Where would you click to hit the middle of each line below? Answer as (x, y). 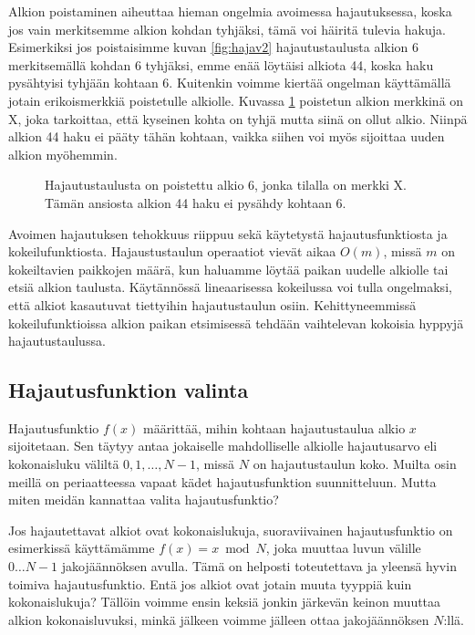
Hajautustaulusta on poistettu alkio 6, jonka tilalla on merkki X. (226, 185)
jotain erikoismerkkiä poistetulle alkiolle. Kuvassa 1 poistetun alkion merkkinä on (236, 100)
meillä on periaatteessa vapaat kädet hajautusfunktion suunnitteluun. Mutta (222, 481)
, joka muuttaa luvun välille (343, 548)
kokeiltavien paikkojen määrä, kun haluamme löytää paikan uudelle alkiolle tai (228, 269)
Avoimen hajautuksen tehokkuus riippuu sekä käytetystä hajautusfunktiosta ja (228, 233)
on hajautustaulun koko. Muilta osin (355, 464)
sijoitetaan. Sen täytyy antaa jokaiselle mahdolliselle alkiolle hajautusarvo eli (223, 446)
